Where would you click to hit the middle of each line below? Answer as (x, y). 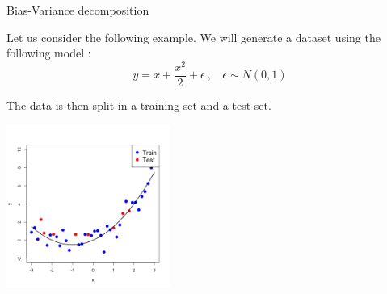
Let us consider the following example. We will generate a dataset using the (193, 37)
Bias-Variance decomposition (78, 10)
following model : (49, 53)
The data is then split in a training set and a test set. (139, 105)
